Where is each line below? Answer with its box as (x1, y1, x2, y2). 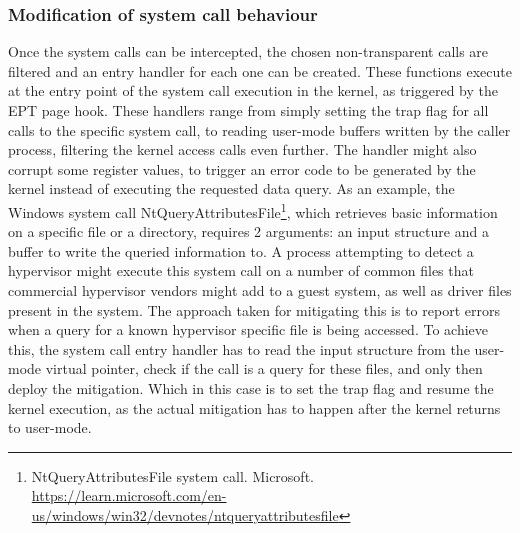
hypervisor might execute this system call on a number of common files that (8, 260, 474, 281)
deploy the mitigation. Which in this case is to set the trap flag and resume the (8, 377, 494, 398)
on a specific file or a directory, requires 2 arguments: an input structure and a (8, 221, 489, 242)
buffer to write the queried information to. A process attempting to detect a (8, 240, 474, 261)
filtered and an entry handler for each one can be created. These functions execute (8, 60, 512, 81)
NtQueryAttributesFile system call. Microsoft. (31, 465, 314, 486)
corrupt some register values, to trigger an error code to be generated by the (8, 158, 476, 179)
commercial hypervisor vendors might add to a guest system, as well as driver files (8, 280, 512, 300)
